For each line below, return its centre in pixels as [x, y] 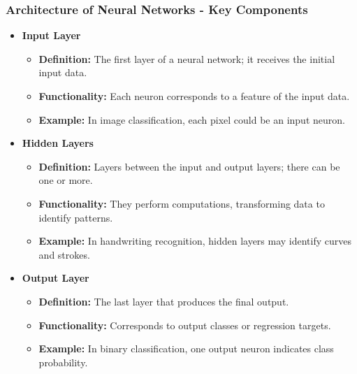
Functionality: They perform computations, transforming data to [182, 203]
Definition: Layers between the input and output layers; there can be [189, 166]
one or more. [66, 180]
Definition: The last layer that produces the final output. [164, 301]
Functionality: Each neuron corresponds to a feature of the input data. [194, 96]
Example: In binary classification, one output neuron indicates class [186, 348]
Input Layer [51, 35]
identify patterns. [76, 217]
